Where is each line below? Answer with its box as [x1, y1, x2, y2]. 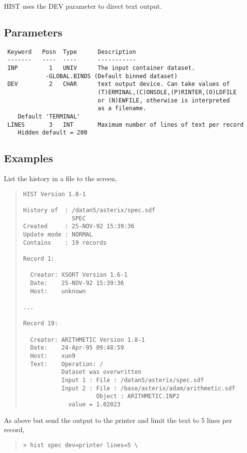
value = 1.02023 [68, 401, 121, 408]
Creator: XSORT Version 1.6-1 [30, 271, 128, 279]
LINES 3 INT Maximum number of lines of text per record [7, 121, 244, 128]
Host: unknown [30, 287, 86, 295]
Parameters [4, 24, 63, 39]
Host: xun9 [30, 352, 76, 359]
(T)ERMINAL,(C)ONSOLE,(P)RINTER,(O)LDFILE [98, 89, 237, 96]
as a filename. [98, 105, 147, 112]
